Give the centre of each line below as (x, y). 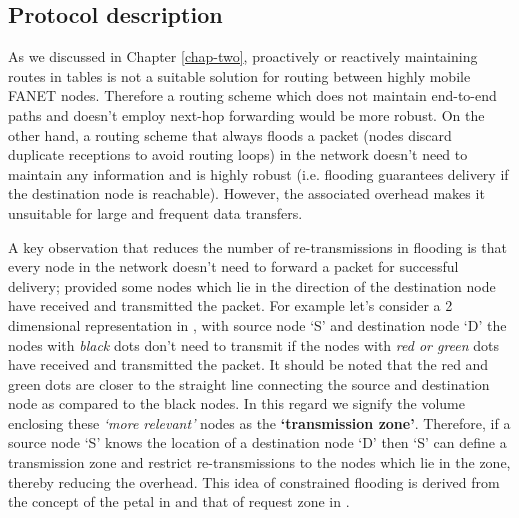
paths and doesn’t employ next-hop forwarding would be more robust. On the (246, 114)
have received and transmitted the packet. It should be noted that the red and (248, 364)
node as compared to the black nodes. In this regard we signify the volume (236, 403)
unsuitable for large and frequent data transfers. (155, 212)
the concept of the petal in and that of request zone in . (179, 501)
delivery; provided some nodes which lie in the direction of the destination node (252, 285)
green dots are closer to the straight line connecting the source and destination (249, 383)
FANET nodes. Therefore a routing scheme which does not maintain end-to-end (252, 95)
